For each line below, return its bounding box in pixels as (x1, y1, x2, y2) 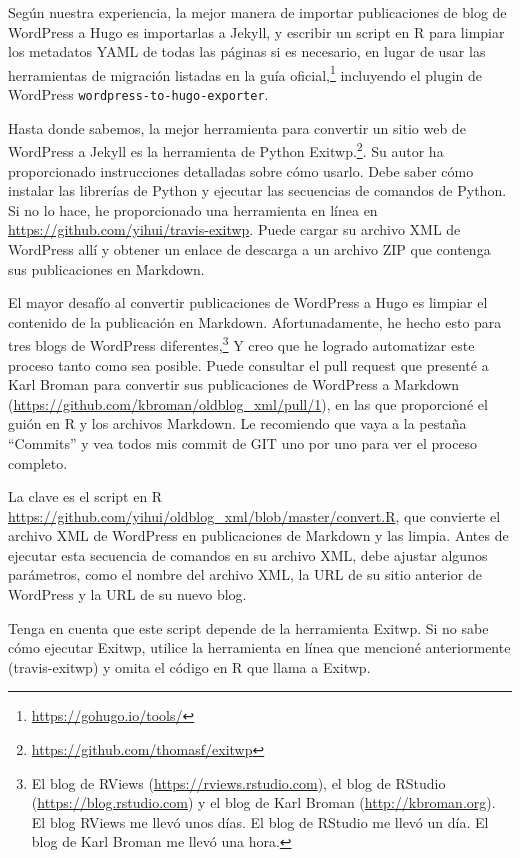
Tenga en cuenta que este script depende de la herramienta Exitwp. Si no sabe (8, 617, 489, 638)
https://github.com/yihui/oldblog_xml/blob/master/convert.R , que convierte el (8, 505, 501, 526)
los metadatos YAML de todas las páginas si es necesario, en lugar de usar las (8, 41, 486, 62)
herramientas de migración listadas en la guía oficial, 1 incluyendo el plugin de (8, 61, 483, 85)
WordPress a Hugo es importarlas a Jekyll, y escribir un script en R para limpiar (8, 21, 505, 42)
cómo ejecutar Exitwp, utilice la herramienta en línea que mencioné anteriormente (8, 637, 511, 658)
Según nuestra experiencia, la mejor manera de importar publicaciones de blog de (8, 2, 507, 22)
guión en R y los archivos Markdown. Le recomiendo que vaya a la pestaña (8, 413, 467, 434)
